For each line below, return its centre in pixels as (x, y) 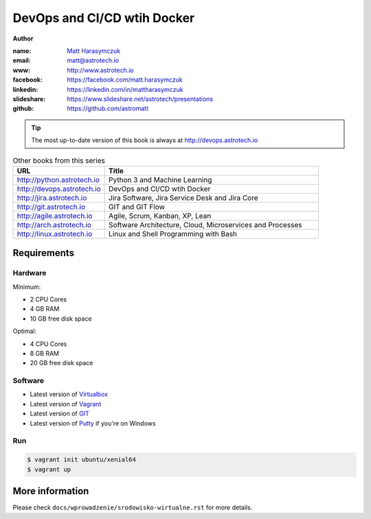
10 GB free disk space (61, 319)
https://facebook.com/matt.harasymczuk (125, 80)
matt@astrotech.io (93, 60)
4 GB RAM (45, 309)
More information (51, 491)
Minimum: (27, 287)
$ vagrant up (49, 469)
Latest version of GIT (59, 414)
